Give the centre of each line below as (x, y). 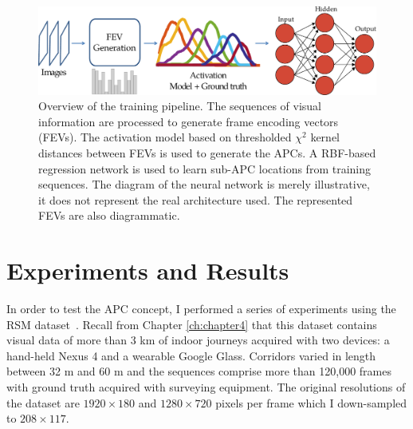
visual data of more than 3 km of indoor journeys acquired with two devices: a (198, 340)
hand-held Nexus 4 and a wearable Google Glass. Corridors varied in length (191, 355)
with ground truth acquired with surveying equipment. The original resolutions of (206, 386)
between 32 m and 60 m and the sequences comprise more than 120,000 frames (199, 371)
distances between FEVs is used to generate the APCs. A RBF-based (207, 152)
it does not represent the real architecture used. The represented (196, 199)
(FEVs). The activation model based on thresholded (165, 137)
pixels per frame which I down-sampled (311, 402)
